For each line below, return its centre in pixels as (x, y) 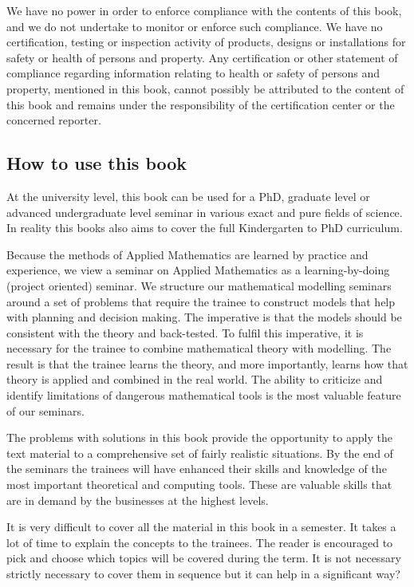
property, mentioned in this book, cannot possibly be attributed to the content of (205, 88)
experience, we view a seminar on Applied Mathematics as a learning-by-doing (198, 270)
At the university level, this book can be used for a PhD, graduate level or (188, 196)
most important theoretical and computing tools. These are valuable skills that (199, 485)
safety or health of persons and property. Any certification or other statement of (202, 57)
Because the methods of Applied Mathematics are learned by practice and (187, 254)
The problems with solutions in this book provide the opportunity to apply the (199, 437)
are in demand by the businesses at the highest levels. (138, 500)
